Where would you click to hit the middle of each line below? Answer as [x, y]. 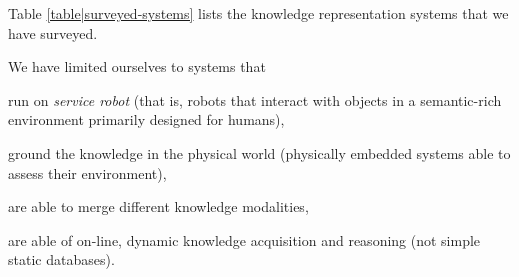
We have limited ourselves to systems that [137, 66]
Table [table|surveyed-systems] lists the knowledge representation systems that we [258, 13]
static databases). [61, 259]
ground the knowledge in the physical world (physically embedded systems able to [259, 152]
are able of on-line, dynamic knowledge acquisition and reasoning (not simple [244, 239]
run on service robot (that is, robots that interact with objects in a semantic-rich [255, 99]
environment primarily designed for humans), [146, 119]
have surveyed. [53, 32]
